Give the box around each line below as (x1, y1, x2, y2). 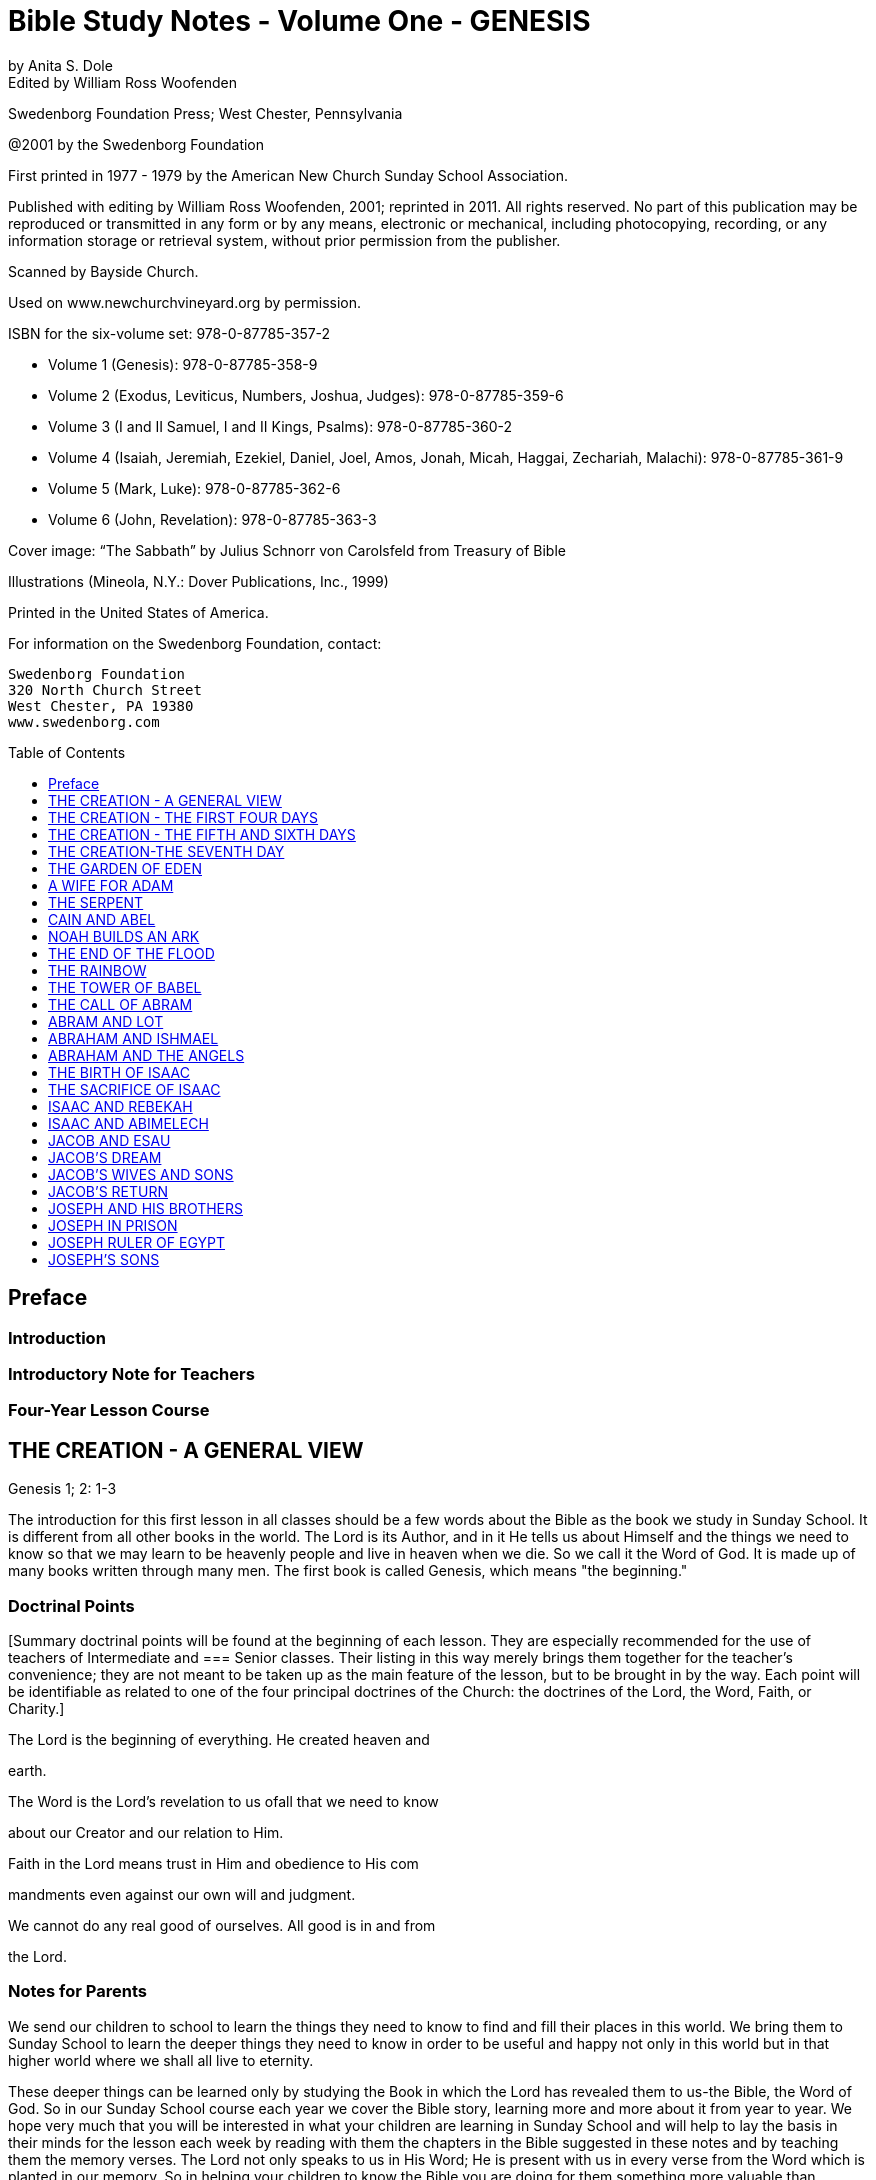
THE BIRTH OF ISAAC (48, 1063, 191, 1081)
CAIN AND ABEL (48, 910, 156, 928)
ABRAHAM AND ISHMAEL (48, 1029, 219, 1047)
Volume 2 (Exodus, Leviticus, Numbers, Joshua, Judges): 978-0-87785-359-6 (48, 386, 564, 404)
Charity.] (8, 1699, 65, 1717)
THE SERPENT (48, 893, 144, 911)
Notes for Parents (8, 1981, 147, 2002)
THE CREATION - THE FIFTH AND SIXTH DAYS (48, 825, 356, 843)
